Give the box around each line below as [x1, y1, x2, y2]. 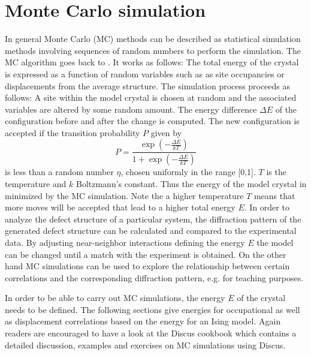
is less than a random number [5, 166, 114, 178]
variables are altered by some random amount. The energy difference [5, 103, 257, 115]
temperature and [5, 177, 67, 189]
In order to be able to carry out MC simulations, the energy [5, 291, 225, 304]
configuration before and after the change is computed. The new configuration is [5, 115, 300, 127]
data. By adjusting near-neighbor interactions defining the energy [5, 236, 245, 248]
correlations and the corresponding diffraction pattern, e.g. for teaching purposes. [5, 271, 304, 284]
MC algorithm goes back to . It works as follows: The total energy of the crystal [5, 56, 299, 68]
